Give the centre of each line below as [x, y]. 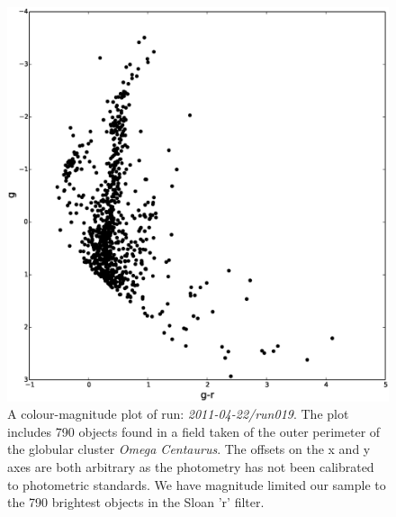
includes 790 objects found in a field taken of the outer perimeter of [194, 431]
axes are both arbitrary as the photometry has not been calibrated [191, 467]
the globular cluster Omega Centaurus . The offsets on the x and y [189, 449]
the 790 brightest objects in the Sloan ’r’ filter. [136, 502]
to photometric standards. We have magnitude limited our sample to [197, 484]
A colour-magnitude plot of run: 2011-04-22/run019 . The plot [178, 414]
